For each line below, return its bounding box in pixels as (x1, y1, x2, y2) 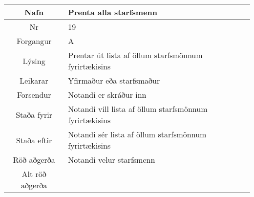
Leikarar (20, 75, 48, 86)
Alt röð (21, 168, 46, 179)
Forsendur (17, 89, 51, 100)
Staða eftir (16, 134, 52, 146)
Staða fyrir (16, 109, 53, 120)
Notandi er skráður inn (68, 89, 147, 100)
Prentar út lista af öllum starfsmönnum (68, 49, 203, 61)
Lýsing (22, 55, 45, 66)
